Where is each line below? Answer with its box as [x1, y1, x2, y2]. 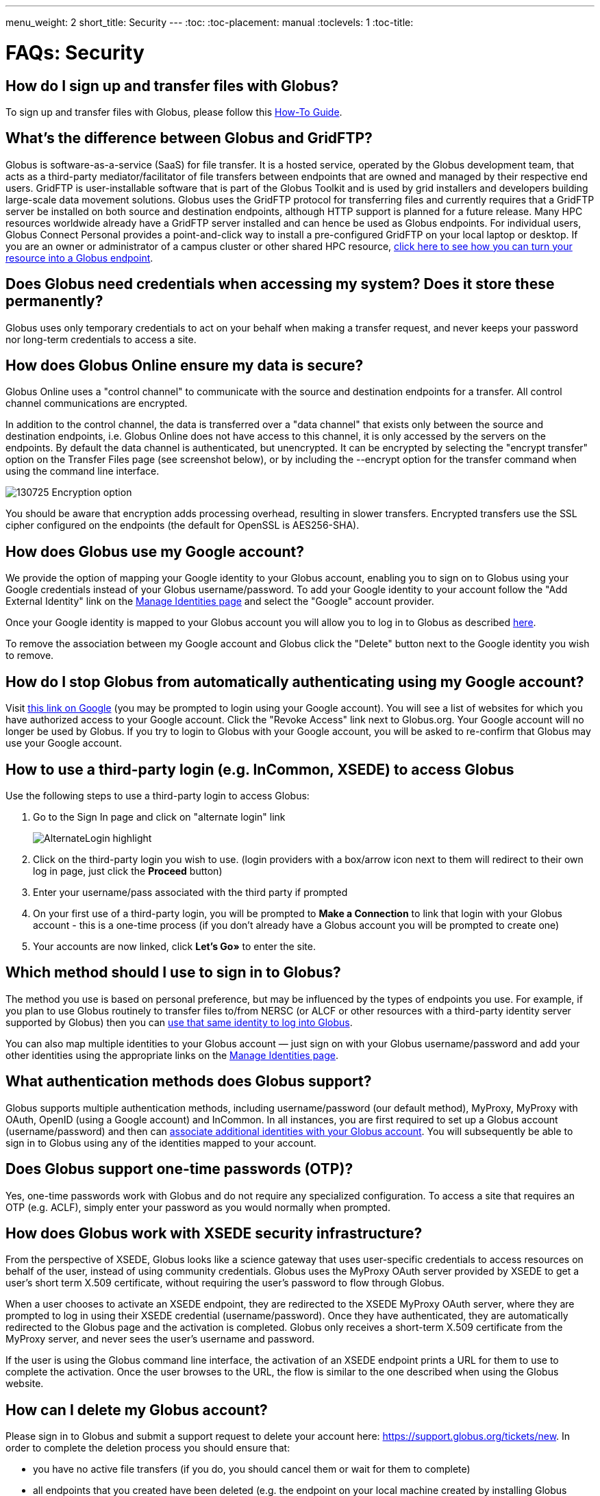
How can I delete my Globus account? [5, 1401, 268, 1419]
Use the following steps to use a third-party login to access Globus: [5, 789, 310, 801]
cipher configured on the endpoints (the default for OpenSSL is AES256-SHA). [5, 519, 360, 532]
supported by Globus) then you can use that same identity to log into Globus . [5, 1016, 353, 1028]
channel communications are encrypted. [5, 397, 188, 410]
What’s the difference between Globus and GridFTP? [5, 129, 373, 147]
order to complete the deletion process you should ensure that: [5, 1442, 290, 1454]
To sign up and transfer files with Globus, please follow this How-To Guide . [5, 105, 342, 118]
